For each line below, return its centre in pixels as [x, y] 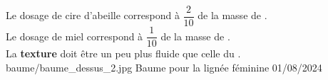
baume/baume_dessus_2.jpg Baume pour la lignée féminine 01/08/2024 [164, 67]
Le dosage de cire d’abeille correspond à [93, 15]
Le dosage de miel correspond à [75, 36]
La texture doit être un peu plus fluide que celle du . [123, 53]
